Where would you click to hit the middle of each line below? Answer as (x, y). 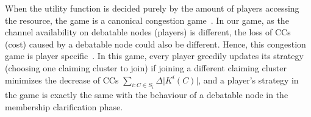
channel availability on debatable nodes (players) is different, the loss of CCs (148, 32)
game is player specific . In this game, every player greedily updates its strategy (154, 56)
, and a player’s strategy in (248, 80)
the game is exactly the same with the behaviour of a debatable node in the (147, 94)
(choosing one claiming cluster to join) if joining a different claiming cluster (146, 67)
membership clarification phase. (64, 106)
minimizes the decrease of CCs (62, 80)
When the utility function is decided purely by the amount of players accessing (152, 8)
